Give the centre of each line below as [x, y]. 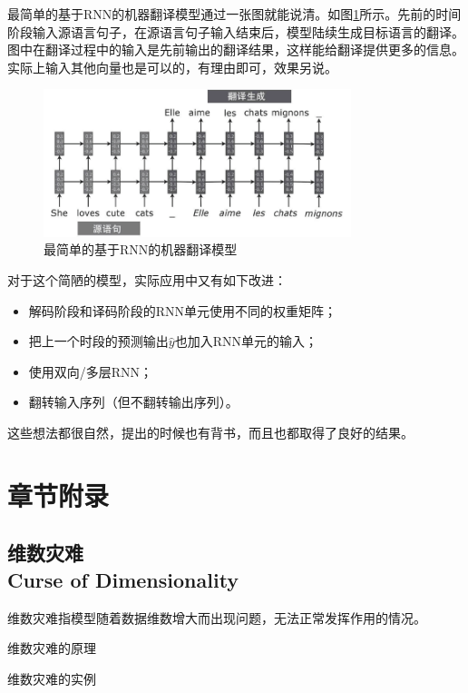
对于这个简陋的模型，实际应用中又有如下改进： [147, 280]
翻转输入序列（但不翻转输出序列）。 [133, 402]
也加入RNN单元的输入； [246, 341]
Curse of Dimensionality [123, 579]
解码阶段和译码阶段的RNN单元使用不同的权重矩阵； [183, 310]
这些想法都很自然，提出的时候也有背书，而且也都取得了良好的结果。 [210, 432]
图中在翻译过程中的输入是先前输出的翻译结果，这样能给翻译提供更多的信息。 [236, 49]
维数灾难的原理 [52, 648]
